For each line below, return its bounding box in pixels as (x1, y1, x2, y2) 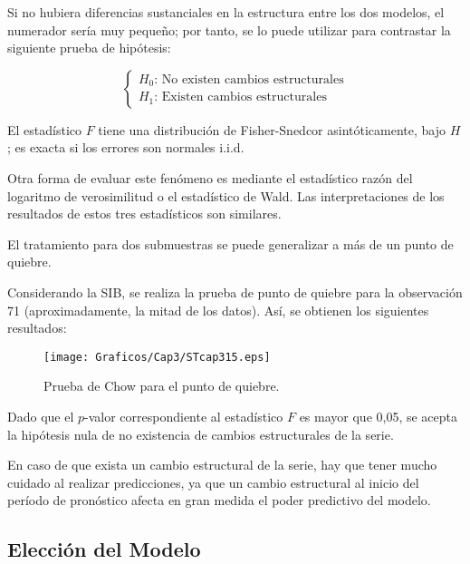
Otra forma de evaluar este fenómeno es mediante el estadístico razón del (7, 168, 413, 187)
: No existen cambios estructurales (154, 73, 344, 86)
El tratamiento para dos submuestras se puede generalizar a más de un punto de (7, 234, 454, 253)
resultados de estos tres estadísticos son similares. (7, 204, 282, 223)
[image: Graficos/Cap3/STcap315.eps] (43, 350, 271, 364)
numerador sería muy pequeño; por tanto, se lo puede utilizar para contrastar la (7, 20, 451, 39)
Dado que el (7, 406, 74, 425)
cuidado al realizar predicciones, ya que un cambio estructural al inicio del (7, 472, 419, 491)
